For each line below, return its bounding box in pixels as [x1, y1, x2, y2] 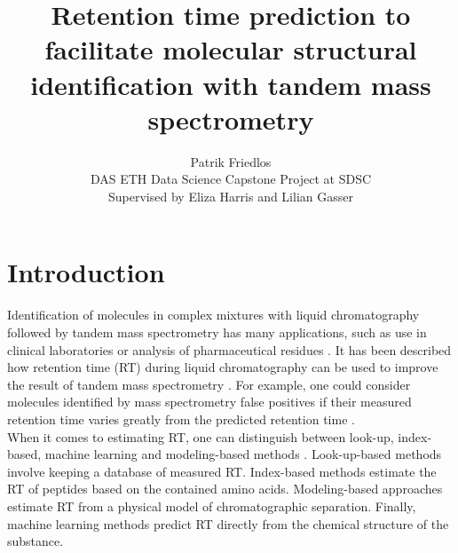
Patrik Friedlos [190, 152, 272, 170]
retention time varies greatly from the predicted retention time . [7, 409, 355, 428]
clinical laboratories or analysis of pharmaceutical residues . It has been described [7, 340, 452, 359]
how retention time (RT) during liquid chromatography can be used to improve [7, 358, 438, 376]
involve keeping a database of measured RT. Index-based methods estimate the [7, 462, 437, 480]
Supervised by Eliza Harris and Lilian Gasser [108, 186, 353, 205]
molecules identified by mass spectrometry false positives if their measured [7, 392, 412, 411]
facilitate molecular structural [44, 31, 417, 67]
